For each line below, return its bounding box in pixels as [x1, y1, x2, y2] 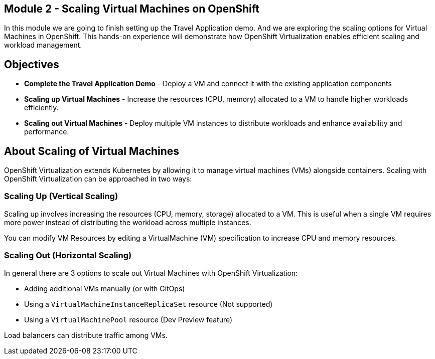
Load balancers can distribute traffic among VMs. [4, 330, 168, 339]
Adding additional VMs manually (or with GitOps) [24, 284, 185, 293]
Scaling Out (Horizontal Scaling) [4, 250, 132, 261]
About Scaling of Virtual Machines [4, 144, 180, 157]
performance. [24, 127, 69, 136]
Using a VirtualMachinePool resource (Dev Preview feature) [24, 315, 233, 324]
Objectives [4, 58, 59, 71]
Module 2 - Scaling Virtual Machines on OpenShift [4, 3, 259, 15]
